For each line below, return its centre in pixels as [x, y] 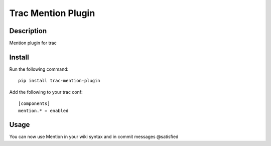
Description [28, 31]
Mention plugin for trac [33, 43]
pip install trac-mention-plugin [59, 81]
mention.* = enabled [43, 111]
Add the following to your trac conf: [46, 92]
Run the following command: [39, 69]
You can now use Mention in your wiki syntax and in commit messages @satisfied [94, 137]
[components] [34, 104]
